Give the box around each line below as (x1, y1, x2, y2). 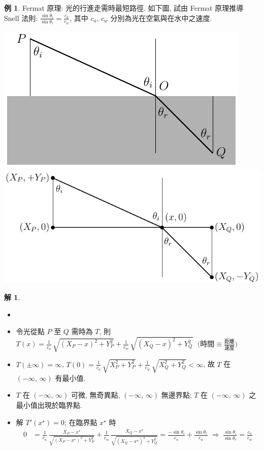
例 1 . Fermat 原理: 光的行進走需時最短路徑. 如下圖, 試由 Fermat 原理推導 (4, 3, 244, 13)
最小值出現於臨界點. (16, 400, 82, 410)
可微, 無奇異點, (71, 389, 120, 400)
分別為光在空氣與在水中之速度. (110, 12, 212, 23)
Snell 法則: (4, 12, 38, 23)
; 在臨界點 (64, 416, 97, 427)
